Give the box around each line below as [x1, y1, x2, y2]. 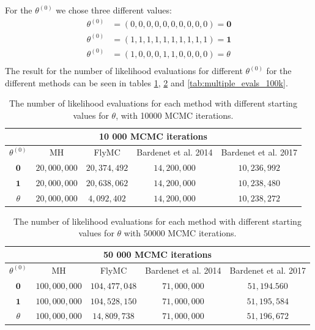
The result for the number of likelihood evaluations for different [5, 64, 243, 77]
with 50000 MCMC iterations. [124, 227, 237, 239]
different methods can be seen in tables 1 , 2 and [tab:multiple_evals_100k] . [5, 76, 288, 89]
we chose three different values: [56, 4, 172, 16]
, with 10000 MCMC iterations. [116, 108, 234, 121]
